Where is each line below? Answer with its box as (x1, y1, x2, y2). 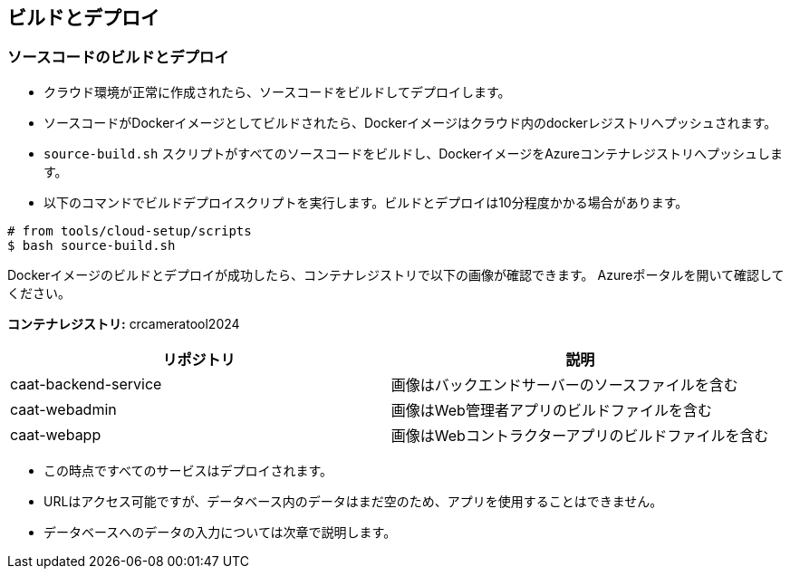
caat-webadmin (10, 399, 117, 418)
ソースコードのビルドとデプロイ (7, 48, 229, 67)
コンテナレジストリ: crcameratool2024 (7, 315, 240, 331)
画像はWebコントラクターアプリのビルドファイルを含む (390, 426, 769, 445)
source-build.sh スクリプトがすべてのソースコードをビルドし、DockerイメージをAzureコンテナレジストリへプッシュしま (43, 145, 784, 161)
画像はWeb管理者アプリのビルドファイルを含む (390, 400, 712, 419)
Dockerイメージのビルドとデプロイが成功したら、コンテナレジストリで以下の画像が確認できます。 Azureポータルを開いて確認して (7, 266, 785, 283)
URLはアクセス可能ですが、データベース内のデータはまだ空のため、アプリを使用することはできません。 (43, 493, 663, 509)
